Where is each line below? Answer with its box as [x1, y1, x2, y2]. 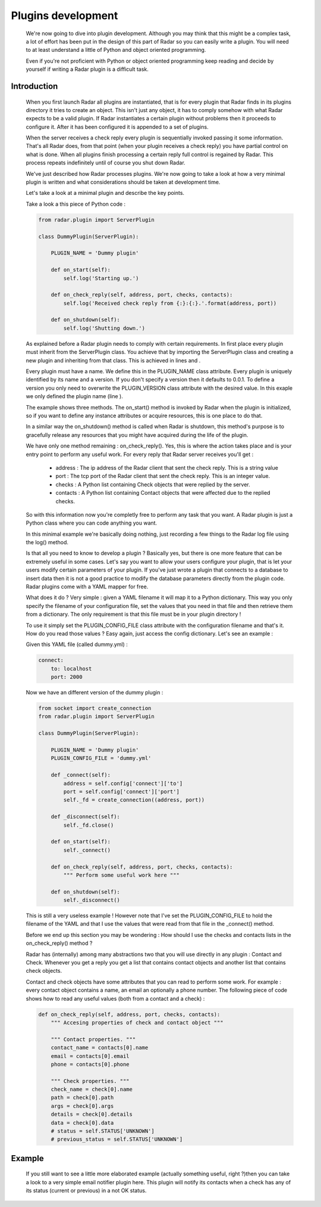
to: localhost [51, 665, 92, 672]
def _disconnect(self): [51, 814, 120, 820]
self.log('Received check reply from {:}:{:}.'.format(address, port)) [63, 300, 277, 306]
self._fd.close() [63, 821, 114, 829]
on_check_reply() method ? [26, 939, 93, 947]
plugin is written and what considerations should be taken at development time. [26, 179, 221, 186]
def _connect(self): [51, 772, 111, 778]
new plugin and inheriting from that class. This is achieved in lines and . [26, 356, 201, 364]
